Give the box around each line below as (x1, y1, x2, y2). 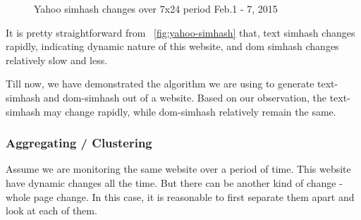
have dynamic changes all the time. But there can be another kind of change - (6, 175, 343, 190)
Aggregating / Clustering (6, 134, 152, 152)
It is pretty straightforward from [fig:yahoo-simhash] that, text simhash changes (6, 25, 355, 39)
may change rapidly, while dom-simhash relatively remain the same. (43, 104, 336, 118)
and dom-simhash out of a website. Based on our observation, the (43, 90, 327, 104)
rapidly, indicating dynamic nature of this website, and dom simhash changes (6, 39, 339, 54)
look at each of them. (6, 203, 97, 218)
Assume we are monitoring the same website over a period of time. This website (6, 161, 351, 176)
